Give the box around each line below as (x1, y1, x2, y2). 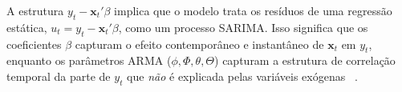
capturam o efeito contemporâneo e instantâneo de (75, 35, 324, 52)
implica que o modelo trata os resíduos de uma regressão (114, 2, 392, 18)
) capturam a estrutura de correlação (214, 52, 396, 69)
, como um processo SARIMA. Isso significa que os (118, 18, 368, 35)
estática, (6, 18, 47, 35)
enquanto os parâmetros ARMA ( (6, 52, 172, 69)
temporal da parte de (6, 67, 111, 84)
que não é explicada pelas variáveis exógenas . (127, 67, 358, 84)
